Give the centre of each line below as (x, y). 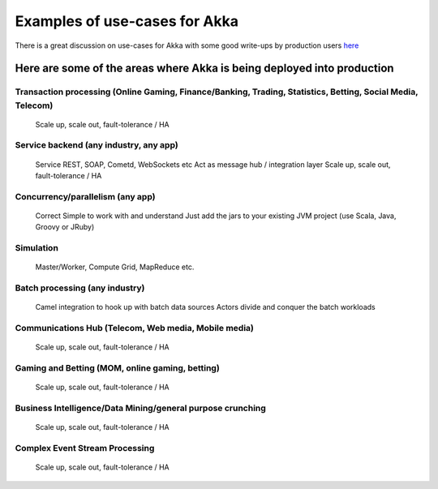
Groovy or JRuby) (65, 227)
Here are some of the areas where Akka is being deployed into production (204, 69)
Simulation (36, 248)
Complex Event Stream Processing (85, 448)
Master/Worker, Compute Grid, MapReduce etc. (115, 267)
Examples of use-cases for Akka (127, 21)
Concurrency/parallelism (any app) (85, 196)
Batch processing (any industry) (80, 288)
